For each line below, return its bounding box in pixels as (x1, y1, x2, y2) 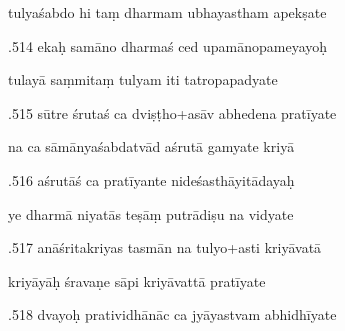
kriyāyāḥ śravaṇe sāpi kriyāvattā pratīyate (8, 270, 266, 291)
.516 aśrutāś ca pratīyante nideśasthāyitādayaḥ (8, 169, 295, 190)
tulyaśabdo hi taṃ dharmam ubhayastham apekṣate (8, 2, 327, 22)
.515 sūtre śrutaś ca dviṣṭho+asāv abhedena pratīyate (8, 102, 337, 123)
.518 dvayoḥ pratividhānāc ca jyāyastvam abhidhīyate (8, 304, 337, 325)
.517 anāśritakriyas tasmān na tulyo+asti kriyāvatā (8, 237, 322, 258)
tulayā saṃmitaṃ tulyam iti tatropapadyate (8, 69, 278, 90)
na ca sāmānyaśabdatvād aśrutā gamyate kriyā (8, 136, 295, 157)
